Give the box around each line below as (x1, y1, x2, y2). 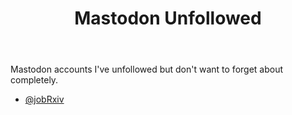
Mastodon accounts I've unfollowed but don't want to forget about (10, 63, 284, 76)
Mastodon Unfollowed (74, 7, 262, 30)
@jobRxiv (24, 93, 65, 106)
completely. (10, 74, 59, 86)
